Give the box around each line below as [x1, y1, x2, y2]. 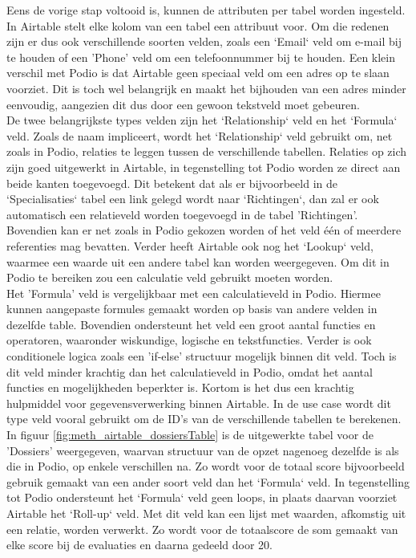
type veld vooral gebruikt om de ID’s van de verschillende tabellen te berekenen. [6, 410, 402, 427]
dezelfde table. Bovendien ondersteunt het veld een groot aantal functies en [6, 316, 376, 332]
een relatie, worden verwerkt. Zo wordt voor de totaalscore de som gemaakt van [6, 520, 398, 537]
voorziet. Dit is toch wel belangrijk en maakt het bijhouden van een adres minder [6, 79, 406, 96]
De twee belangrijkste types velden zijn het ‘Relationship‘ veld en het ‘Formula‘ [6, 112, 398, 128]
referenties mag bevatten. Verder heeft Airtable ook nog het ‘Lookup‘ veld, [6, 237, 374, 254]
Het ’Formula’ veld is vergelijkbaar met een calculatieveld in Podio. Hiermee [6, 284, 381, 301]
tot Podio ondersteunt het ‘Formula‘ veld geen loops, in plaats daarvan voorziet [6, 489, 398, 506]
